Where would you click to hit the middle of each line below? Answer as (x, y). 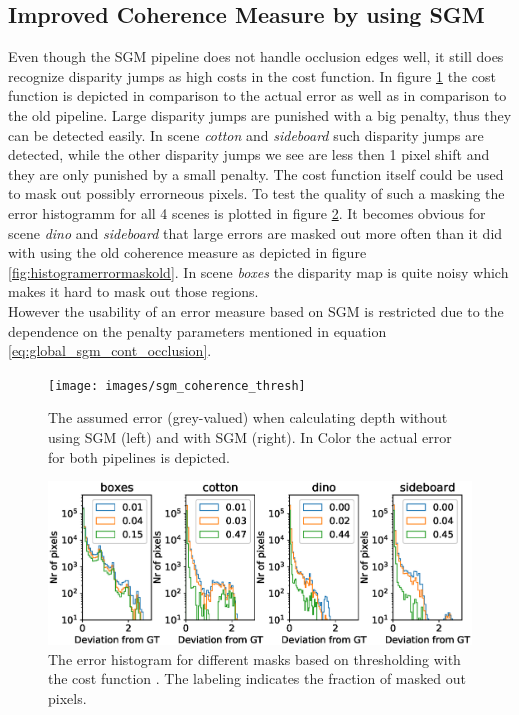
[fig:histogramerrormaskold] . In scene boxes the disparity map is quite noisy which (258, 271)
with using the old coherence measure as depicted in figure (187, 252)
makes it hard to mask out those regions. (133, 291)
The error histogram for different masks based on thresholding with (254, 658)
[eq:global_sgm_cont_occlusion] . (110, 350)
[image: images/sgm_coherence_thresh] (177, 385)
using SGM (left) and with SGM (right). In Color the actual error (250, 436)
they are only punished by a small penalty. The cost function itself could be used (256, 173)
